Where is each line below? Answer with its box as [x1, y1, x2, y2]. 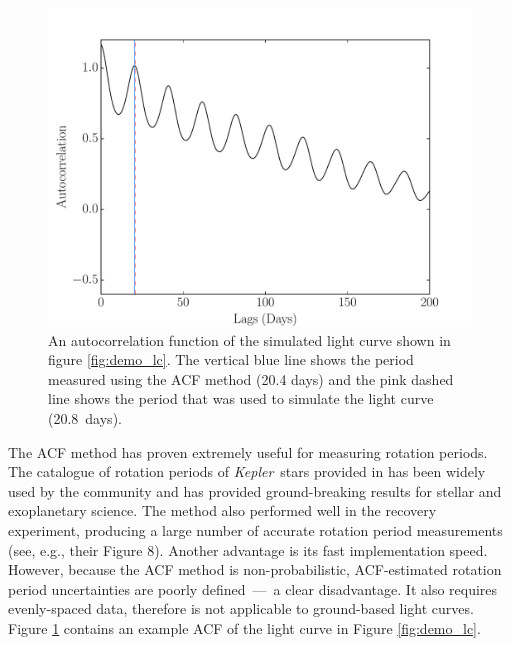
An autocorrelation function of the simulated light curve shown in [48, 329, 451, 350]
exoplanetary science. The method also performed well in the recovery [8, 500, 437, 521]
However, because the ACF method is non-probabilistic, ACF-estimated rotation [8, 559, 502, 580]
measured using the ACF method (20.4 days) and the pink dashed [48, 368, 454, 389]
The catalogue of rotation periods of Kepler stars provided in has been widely [8, 461, 486, 482]
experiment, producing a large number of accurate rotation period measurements [8, 519, 503, 540]
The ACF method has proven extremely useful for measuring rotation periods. [8, 441, 488, 462]
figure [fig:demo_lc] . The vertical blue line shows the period [48, 349, 414, 370]
